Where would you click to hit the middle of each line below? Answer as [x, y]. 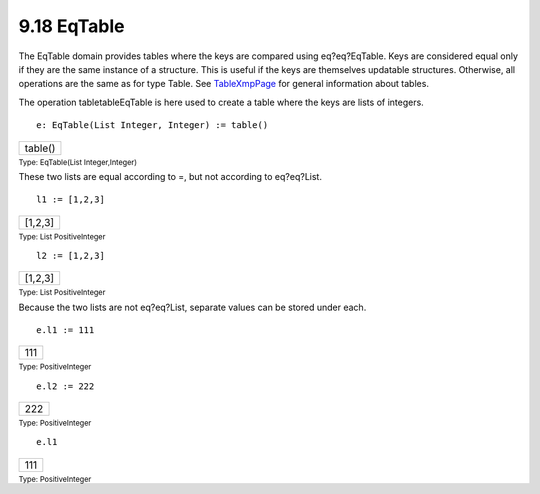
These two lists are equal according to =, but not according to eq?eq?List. [170, 176]
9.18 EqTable [71, 26]
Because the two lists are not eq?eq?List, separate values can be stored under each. [192, 307]
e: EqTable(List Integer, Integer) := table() [152, 125]
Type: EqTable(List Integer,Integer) [77, 162]
